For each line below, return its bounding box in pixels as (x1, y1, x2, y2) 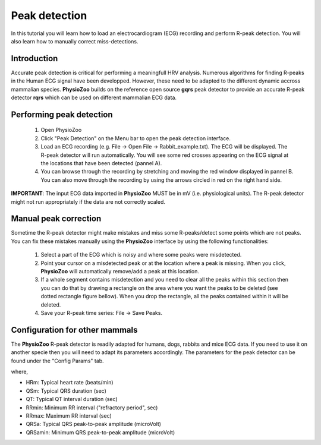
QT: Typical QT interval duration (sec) (26, 396, 118, 403)
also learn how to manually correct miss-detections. (11, 37, 139, 45)
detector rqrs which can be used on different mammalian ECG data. (11, 94, 177, 101)
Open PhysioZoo (40, 127, 82, 134)
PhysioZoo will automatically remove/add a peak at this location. (40, 268, 199, 275)
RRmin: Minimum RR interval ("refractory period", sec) (26, 404, 158, 411)
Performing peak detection (11, 109, 113, 119)
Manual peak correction (11, 214, 102, 224)
